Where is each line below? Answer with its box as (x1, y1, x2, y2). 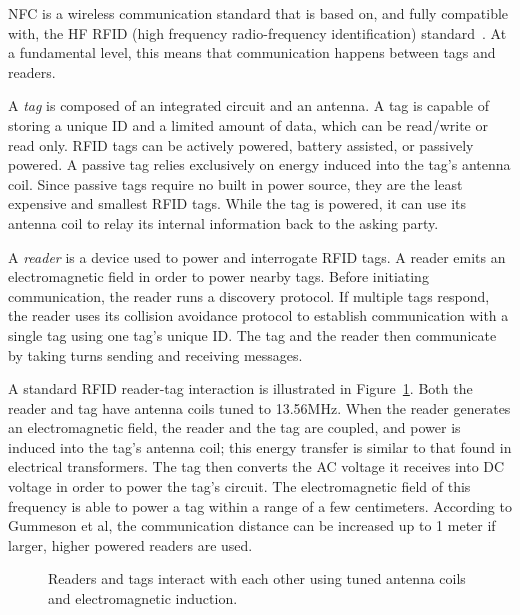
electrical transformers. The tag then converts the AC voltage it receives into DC (8, 456, 505, 477)
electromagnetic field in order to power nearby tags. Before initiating (8, 266, 429, 287)
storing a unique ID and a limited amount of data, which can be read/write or (8, 114, 488, 135)
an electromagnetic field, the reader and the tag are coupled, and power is (8, 417, 461, 438)
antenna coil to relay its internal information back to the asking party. (8, 212, 439, 233)
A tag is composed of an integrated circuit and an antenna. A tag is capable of (8, 95, 489, 116)
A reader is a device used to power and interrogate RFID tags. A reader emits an (8, 246, 506, 267)
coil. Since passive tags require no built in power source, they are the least (8, 173, 463, 194)
